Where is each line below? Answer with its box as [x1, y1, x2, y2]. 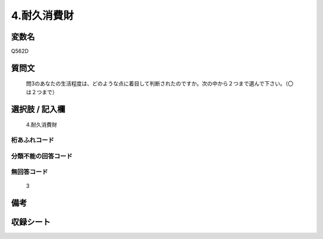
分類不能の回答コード [11, 152, 73, 160]
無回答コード [11, 168, 48, 176]
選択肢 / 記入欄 [11, 104, 66, 114]
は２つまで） [26, 88, 58, 96]
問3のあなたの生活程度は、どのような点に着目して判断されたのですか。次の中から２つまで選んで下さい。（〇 [26, 80, 294, 87]
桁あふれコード [11, 136, 54, 145]
